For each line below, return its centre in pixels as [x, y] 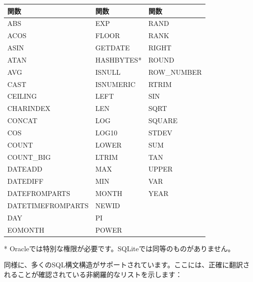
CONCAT [23, 120]
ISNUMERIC [115, 84]
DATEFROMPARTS [39, 193]
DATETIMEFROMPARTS [48, 205]
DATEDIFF [25, 181]
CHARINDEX [29, 108]
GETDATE [113, 48]
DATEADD [25, 169]
